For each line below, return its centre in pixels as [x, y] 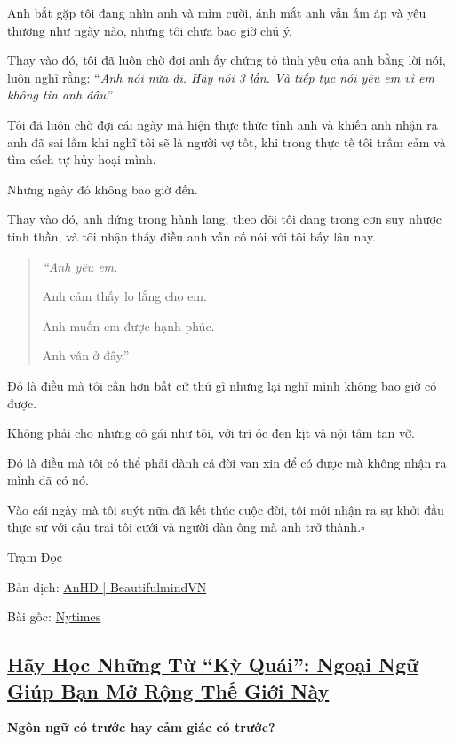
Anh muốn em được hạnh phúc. [128, 325]
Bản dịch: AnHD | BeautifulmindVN [107, 586]
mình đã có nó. [48, 480]
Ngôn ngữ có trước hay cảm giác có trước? [141, 727]
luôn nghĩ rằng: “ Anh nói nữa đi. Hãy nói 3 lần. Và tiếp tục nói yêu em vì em [221, 77]
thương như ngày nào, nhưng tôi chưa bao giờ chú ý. [150, 30]
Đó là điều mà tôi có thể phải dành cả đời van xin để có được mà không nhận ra [227, 462]
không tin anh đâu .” [60, 95]
